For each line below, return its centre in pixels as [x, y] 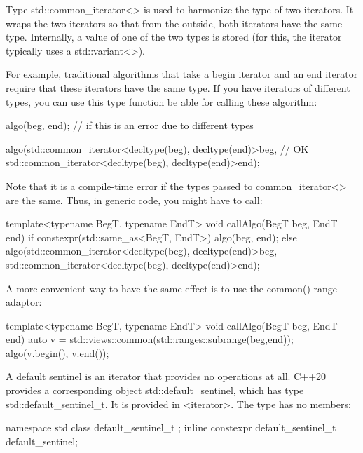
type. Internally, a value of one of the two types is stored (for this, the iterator [174, 37]
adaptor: [24, 302]
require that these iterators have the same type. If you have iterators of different [178, 87]
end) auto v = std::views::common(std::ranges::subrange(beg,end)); [150, 339]
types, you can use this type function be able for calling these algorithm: [162, 101]
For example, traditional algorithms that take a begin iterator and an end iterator [182, 74]
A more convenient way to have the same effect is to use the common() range [172, 288]
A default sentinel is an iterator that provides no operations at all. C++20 [166, 376]
